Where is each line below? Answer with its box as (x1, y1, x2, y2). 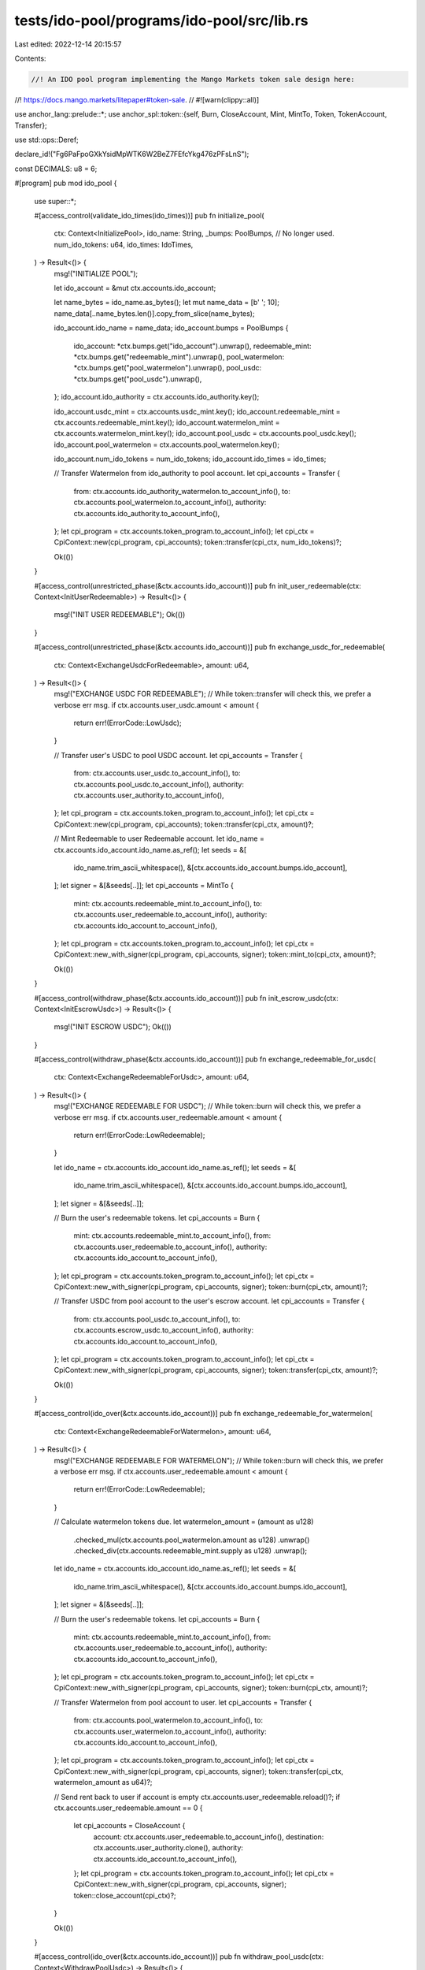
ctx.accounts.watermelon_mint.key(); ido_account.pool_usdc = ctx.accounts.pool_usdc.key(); (54, 429, 357, 438)
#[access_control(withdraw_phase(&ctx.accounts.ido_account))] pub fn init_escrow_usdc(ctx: (34, 993, 338, 1002)
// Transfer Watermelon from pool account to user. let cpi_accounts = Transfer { (54, 1697, 312, 1707)
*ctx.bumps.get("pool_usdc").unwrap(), (73, 374, 202, 384)
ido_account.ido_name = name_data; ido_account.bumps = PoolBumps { (54, 323, 289, 333)
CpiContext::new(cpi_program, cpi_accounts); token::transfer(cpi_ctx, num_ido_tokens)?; (54, 537, 342, 547)
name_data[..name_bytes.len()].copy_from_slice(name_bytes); (54, 308, 255, 318)
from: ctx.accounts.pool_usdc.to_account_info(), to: (73, 1314, 241, 1324)
